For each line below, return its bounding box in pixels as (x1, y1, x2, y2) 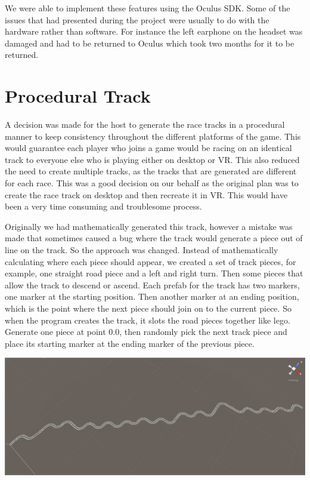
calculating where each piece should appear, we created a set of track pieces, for (5, 255, 296, 267)
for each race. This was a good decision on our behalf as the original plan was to (5, 177, 299, 189)
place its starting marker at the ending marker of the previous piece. (5, 337, 255, 349)
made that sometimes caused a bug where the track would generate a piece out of (5, 232, 303, 244)
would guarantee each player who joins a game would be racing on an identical (5, 141, 292, 154)
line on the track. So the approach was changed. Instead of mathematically (5, 244, 278, 256)
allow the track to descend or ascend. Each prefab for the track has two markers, (5, 278, 300, 291)
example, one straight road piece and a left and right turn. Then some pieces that (5, 267, 303, 279)
